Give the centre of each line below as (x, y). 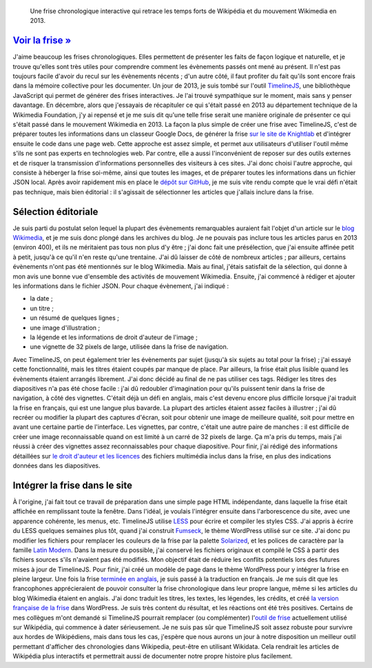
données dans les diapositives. (56, 466)
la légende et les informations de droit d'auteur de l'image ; (114, 337)
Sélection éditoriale (55, 211)
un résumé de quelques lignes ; (75, 318)
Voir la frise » (42, 40)
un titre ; (42, 308)
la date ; (41, 298)
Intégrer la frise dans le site (72, 485)
